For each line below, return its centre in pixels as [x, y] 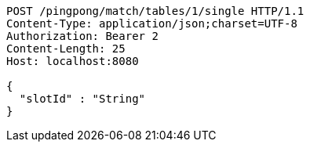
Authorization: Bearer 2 [82, 36]
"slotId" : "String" [82, 99]
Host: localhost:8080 [73, 61]
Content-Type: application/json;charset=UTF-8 [152, 23]
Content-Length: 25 [66, 49]
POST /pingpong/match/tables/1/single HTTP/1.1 [155, 11]
